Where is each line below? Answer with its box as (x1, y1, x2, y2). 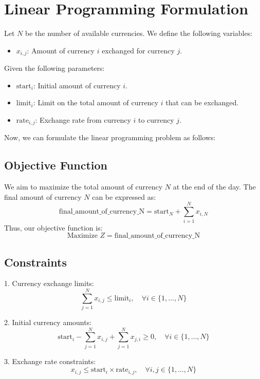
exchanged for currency (102, 45, 175, 55)
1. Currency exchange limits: (4, 278, 94, 289)
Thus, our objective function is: (4, 222, 103, 233)
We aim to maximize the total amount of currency (4, 181, 163, 192)
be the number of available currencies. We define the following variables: (25, 28, 253, 39)
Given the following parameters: (4, 63, 105, 73)
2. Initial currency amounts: (4, 317, 92, 328)
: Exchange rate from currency (35, 114, 131, 125)
